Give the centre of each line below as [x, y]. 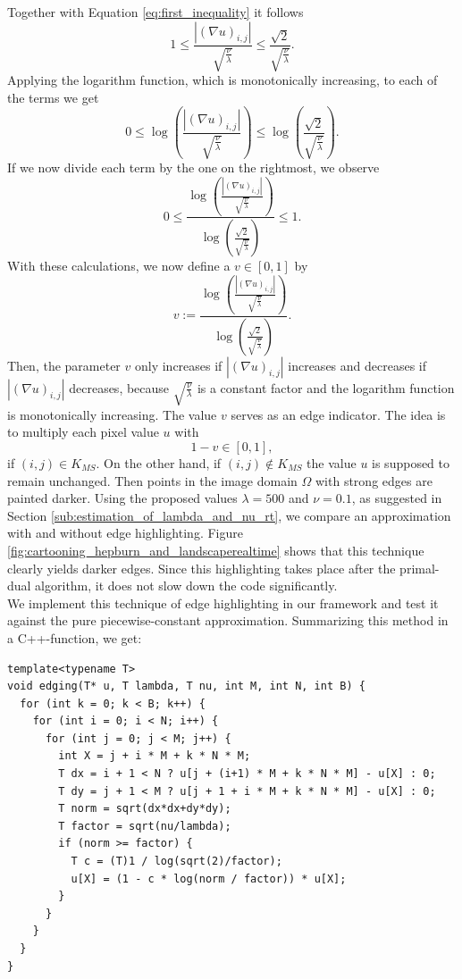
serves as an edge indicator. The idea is [338, 414]
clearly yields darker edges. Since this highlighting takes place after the [202, 568]
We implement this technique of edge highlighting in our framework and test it [223, 602]
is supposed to [411, 462]
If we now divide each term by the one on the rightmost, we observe [193, 167]
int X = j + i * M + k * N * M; [155, 756]
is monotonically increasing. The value [112, 414]
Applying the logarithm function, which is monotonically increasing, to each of [223, 80]
